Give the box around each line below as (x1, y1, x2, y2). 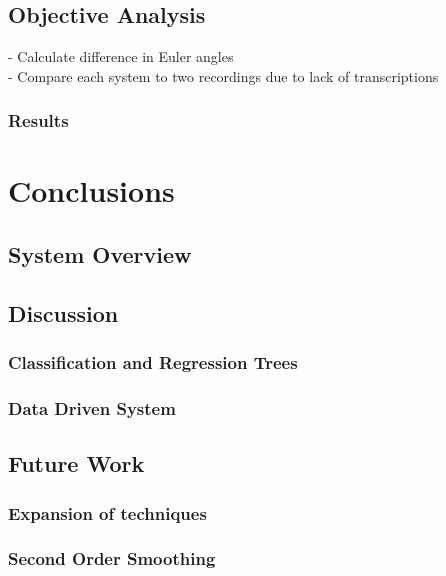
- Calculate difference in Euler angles (8, 46, 234, 67)
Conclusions (8, 170, 175, 211)
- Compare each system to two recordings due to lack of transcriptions (8, 65, 439, 86)
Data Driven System (8, 395, 176, 420)
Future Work (8, 448, 145, 479)
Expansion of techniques (8, 500, 207, 525)
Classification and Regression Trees (8, 350, 298, 375)
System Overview (8, 239, 192, 269)
